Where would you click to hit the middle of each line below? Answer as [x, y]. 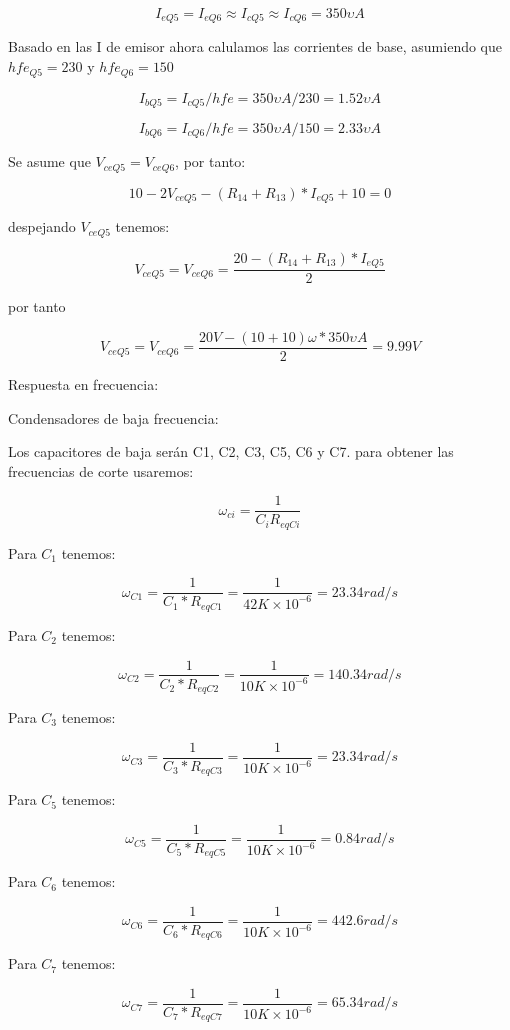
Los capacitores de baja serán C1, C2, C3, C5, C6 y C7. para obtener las [231, 451]
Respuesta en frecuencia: [83, 383]
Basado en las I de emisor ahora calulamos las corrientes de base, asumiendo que [255, 46]
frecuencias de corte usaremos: [101, 470]
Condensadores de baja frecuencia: [113, 417]
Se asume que [49, 161]
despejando [42, 226]
